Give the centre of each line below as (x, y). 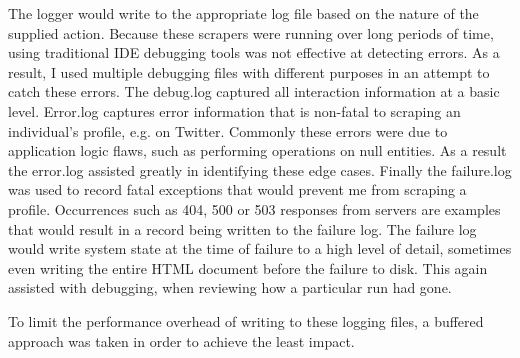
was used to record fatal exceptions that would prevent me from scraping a (237, 189)
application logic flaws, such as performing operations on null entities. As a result (257, 150)
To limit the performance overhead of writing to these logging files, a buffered (246, 320)
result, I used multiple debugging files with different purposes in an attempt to (249, 71)
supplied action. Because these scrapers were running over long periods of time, (251, 32)
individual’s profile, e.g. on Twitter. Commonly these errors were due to (228, 130)
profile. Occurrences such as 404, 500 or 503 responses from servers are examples (254, 208)
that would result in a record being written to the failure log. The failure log (242, 228)
